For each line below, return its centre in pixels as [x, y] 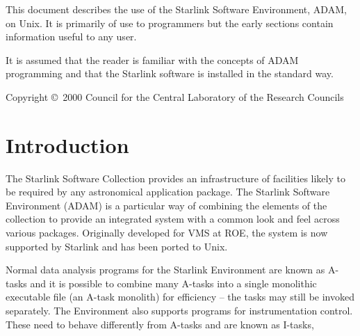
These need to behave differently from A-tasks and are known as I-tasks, [160, 324]
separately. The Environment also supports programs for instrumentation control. [179, 311]
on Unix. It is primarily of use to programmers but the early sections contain [170, 23]
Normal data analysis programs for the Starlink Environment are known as [165, 270]
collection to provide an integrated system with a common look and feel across [173, 219]
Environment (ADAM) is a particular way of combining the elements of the [166, 205]
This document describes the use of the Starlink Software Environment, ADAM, [176, 9]
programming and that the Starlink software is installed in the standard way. [170, 73]
